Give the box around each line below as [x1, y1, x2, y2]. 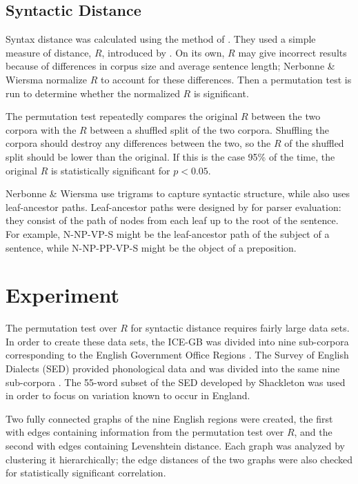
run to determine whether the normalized [6, 85, 180, 100]
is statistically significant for [50, 163, 170, 177]
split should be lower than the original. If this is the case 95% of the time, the [6, 149, 335, 163]
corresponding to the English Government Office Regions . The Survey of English [6, 347, 349, 362]
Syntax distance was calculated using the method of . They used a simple [6, 32, 316, 46]
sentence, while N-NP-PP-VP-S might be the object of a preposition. [6, 240, 297, 254]
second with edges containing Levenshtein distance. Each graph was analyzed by [6, 438, 345, 452]
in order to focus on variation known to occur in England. [6, 388, 250, 403]
